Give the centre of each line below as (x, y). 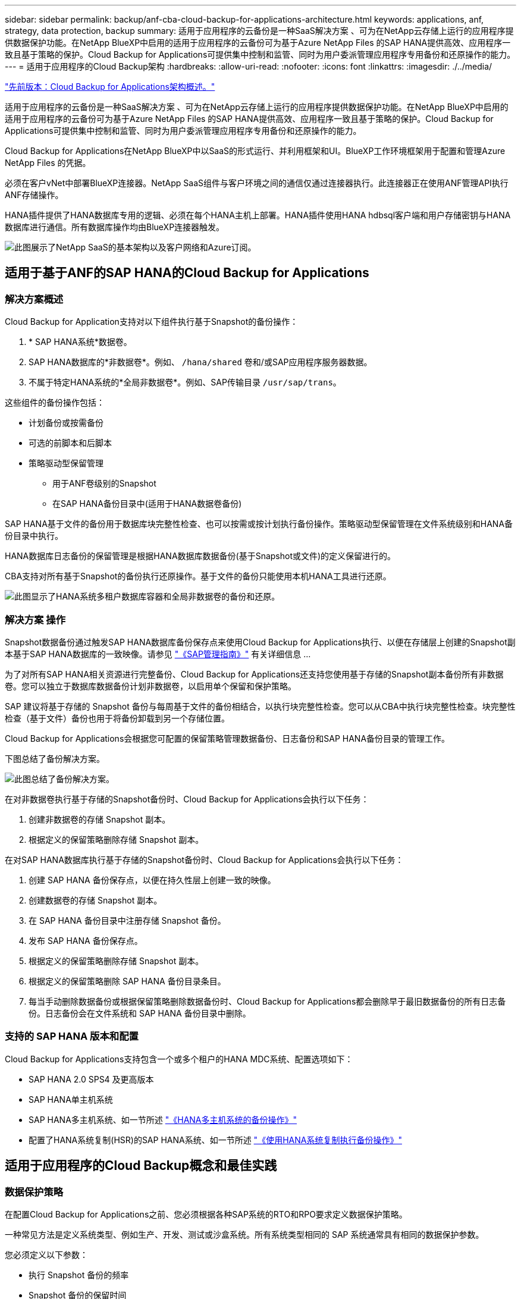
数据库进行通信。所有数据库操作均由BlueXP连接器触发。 (115, 227)
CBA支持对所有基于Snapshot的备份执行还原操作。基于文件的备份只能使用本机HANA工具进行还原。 (198, 576)
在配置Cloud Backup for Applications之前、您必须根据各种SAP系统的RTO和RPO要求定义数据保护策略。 (206, 1214)
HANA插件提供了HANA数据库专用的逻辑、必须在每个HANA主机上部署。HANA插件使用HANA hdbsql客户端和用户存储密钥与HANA (258, 215)
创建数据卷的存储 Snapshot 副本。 (95, 900)
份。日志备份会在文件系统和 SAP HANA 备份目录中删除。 (140, 1013)
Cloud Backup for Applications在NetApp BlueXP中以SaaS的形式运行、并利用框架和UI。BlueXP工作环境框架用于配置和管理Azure (255, 151)
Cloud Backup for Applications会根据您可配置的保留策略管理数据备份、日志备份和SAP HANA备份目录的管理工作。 (227, 738)
